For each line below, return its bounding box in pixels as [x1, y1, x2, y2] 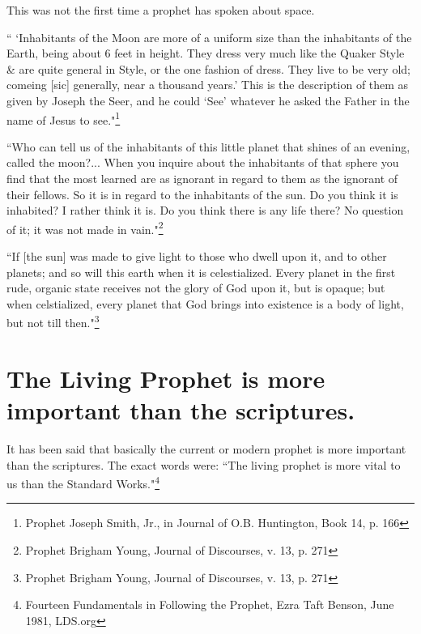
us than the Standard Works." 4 [6, 473, 160, 491]
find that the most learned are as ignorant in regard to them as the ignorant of [6, 170, 398, 186]
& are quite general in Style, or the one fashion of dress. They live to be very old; [6, 60, 410, 77]
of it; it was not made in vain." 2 [6, 218, 164, 237]
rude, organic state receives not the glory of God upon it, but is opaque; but [6, 279, 385, 296]
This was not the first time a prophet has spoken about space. [6, 2, 315, 18]
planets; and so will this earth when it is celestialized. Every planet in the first [6, 263, 396, 280]
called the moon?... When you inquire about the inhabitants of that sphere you [6, 154, 399, 171]
